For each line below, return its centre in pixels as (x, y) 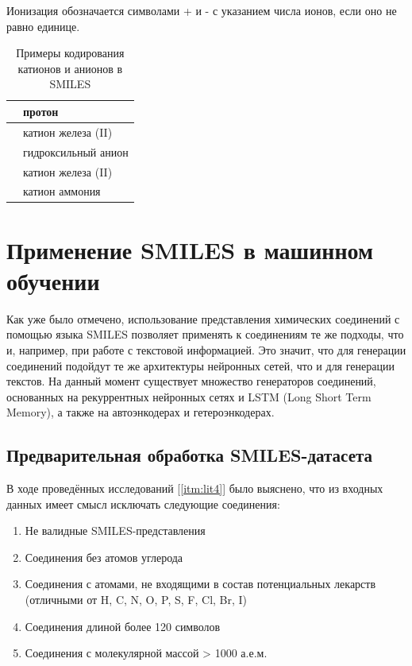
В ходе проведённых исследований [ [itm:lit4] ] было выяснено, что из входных (195, 488)
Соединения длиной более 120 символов (123, 626)
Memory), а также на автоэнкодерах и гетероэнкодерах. (141, 412)
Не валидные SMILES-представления (115, 530)
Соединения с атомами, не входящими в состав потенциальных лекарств (200, 584)
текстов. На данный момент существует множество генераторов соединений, (191, 381)
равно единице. (43, 26)
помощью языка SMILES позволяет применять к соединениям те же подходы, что (205, 334)
